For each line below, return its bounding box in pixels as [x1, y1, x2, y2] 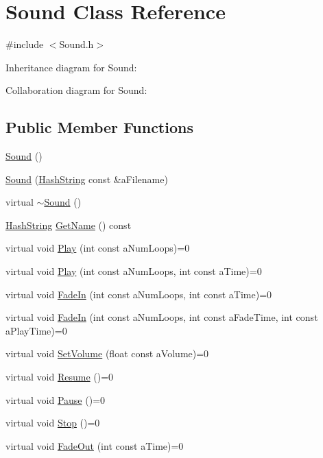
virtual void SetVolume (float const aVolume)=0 [5, 346, 209, 361]
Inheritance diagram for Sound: [5, 60, 137, 74]
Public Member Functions [5, 117, 193, 138]
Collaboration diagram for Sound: [5, 83, 147, 97]
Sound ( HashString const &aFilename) [5, 171, 168, 186]
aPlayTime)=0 [5, 323, 67, 337]
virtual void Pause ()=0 [5, 392, 106, 407]
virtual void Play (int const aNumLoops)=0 [5, 241, 190, 255]
